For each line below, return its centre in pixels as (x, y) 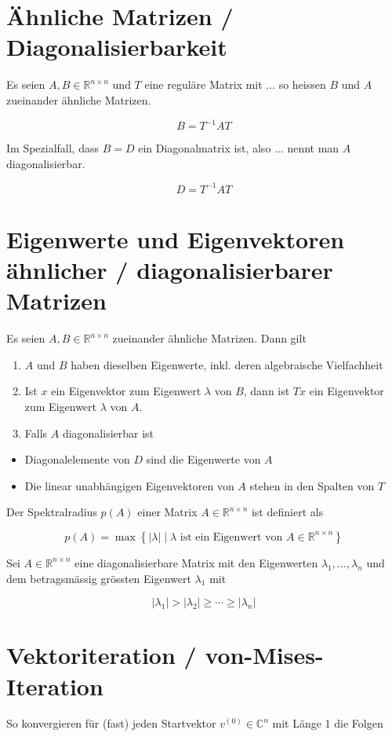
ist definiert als (287, 512)
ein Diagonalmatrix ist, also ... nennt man (239, 148)
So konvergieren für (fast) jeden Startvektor (111, 723)
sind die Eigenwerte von (203, 459)
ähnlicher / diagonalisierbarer (170, 270)
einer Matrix (167, 512)
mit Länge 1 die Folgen (328, 723)
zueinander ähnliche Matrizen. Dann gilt (209, 338)
